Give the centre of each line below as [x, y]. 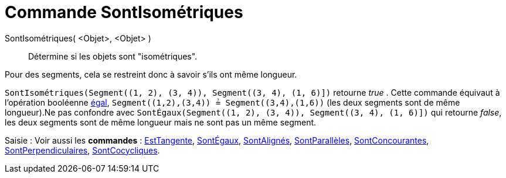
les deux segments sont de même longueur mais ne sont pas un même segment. [161, 122]
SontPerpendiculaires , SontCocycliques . [82, 150]
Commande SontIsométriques [124, 12]
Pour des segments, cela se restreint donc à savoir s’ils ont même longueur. [151, 74]
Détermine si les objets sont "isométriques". [113, 56]
